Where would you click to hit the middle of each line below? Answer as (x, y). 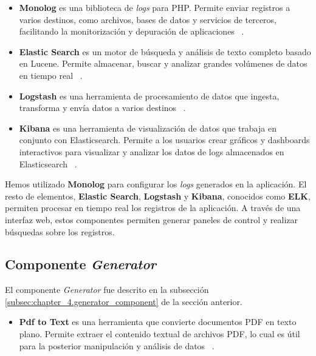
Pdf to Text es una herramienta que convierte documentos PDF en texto (158, 322)
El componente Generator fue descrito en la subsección (107, 290)
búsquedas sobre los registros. (60, 231)
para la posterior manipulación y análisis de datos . (117, 345)
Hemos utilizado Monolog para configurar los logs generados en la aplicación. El (156, 184)
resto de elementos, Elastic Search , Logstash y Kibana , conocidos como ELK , (158, 196)
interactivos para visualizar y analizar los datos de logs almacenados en (152, 151)
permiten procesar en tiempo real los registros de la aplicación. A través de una (153, 208)
